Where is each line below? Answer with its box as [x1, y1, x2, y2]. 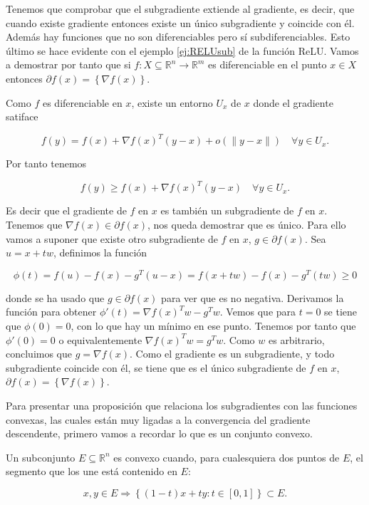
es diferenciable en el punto [208, 57, 327, 72]
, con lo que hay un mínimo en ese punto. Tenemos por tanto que [71, 318, 356, 333]
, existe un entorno [131, 95, 213, 110]
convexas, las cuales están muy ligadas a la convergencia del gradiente [6, 412, 311, 427]
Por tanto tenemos [6, 156, 87, 171]
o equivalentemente [58, 332, 142, 347]
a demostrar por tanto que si [6, 57, 131, 72]
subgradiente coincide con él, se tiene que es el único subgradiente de [6, 360, 306, 375]
